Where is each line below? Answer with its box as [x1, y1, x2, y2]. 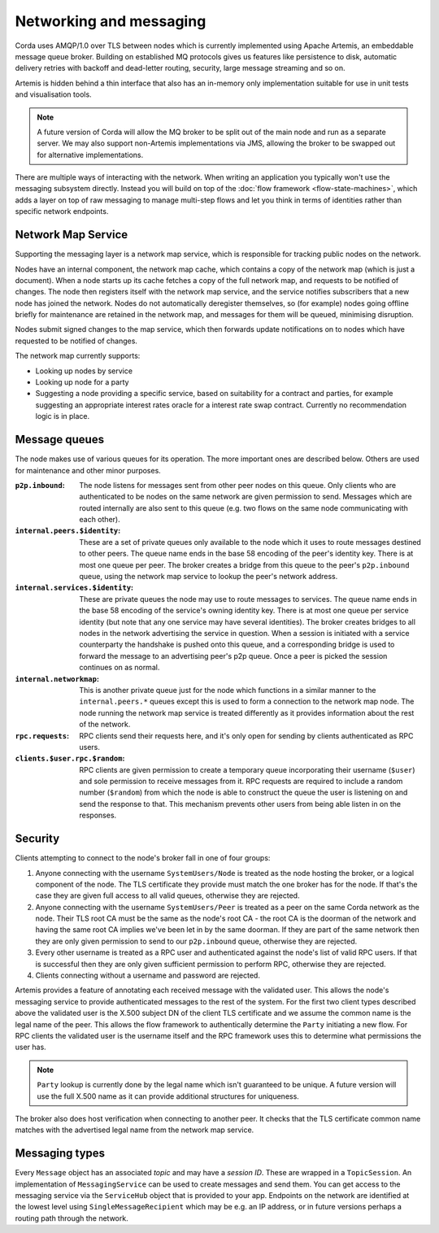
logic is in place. [35, 412, 90, 421]
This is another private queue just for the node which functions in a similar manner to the [79, 685, 376, 695]
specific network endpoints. [15, 207, 109, 216]
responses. [79, 810, 117, 821]
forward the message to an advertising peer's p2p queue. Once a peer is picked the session [79, 651, 388, 660]
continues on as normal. [79, 663, 160, 673]
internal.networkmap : [15, 673, 99, 683]
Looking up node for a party [35, 377, 129, 387]
